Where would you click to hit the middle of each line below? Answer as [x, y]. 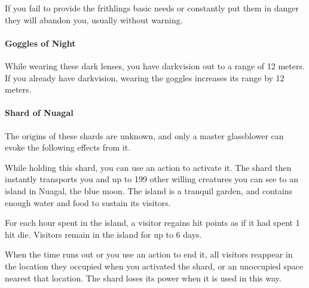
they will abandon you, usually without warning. [94, 19]
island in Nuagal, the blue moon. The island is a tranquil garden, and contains [149, 190]
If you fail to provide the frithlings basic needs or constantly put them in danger [152, 8]
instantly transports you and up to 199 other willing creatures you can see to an [152, 179]
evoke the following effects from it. [68, 147]
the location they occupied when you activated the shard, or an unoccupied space [154, 266]
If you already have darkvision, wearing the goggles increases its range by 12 [145, 77]
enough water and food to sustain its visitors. [88, 202]
